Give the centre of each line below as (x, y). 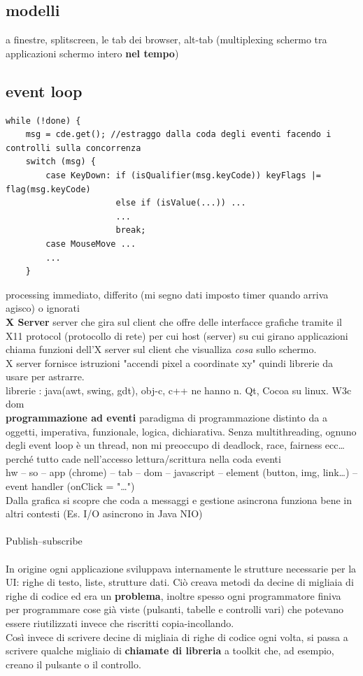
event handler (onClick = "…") (70, 486)
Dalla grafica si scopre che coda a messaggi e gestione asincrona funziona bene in (179, 499)
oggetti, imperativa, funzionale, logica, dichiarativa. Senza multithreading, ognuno (181, 431)
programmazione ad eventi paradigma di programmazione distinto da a (166, 418)
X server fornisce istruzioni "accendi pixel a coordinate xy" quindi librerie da (169, 362)
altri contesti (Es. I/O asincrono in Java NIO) (104, 513)
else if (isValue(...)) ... (181, 203)
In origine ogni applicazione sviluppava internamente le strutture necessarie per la (181, 568)
